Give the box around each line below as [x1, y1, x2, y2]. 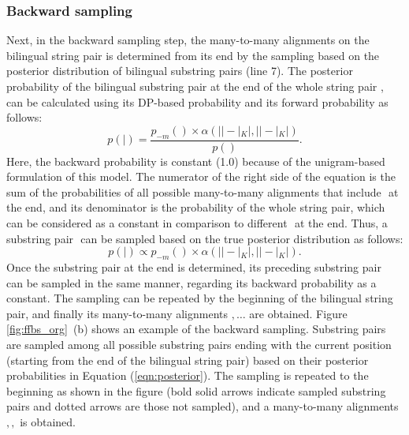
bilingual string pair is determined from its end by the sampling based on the [6, 47, 380, 63]
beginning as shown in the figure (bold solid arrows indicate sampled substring [6, 382, 386, 399]
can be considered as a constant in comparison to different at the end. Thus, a [6, 214, 388, 231]
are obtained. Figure [249, 305, 348, 321]
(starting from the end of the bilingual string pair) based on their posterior [6, 351, 369, 368]
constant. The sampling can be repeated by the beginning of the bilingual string [6, 290, 393, 306]
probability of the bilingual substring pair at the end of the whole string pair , [6, 78, 384, 94]
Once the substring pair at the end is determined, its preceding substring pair [6, 258, 381, 275]
